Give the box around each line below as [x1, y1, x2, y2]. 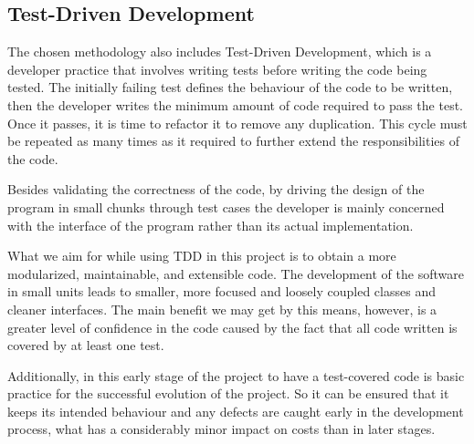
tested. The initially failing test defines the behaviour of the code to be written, [7, 77, 453, 97]
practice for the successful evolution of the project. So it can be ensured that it [7, 384, 449, 403]
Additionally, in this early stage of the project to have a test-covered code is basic [7, 366, 465, 385]
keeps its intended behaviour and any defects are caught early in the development [7, 401, 464, 420]
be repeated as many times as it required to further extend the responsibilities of [7, 131, 459, 150]
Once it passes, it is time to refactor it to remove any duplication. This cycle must [7, 113, 468, 132]
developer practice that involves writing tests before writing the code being [7, 59, 427, 78]
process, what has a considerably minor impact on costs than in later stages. [7, 419, 436, 439]
